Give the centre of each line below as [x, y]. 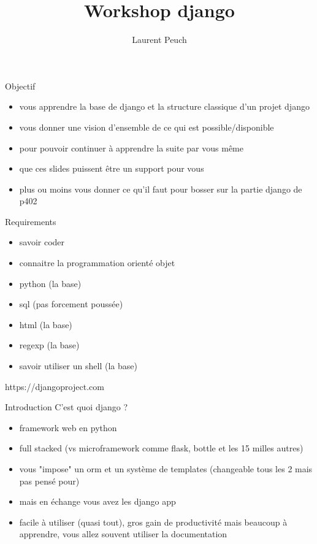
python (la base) [50, 283]
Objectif [20, 86]
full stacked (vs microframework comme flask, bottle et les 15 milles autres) [161, 448]
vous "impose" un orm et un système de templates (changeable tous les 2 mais [166, 469]
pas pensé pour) [49, 481]
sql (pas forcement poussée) [71, 304]
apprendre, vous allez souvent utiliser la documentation [123, 534]
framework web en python [68, 427]
